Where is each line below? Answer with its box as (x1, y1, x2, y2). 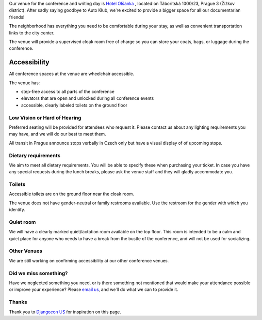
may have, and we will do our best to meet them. (9, 131, 106, 137)
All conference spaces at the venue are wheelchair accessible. (9, 71, 134, 77)
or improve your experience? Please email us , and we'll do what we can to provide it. (9, 287, 179, 292)
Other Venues (9, 247, 43, 254)
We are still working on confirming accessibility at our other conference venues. (9, 258, 169, 263)
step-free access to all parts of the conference (21, 89, 115, 94)
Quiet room (9, 218, 36, 225)
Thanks (9, 299, 28, 305)
